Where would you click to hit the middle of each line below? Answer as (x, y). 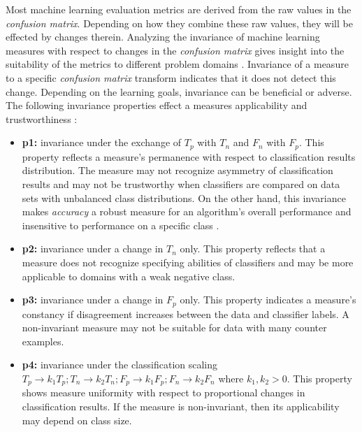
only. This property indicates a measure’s (268, 300)
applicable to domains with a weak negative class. (129, 276)
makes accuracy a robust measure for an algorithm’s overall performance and (187, 211)
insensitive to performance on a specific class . (121, 225)
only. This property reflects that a (253, 249)
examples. (43, 341)
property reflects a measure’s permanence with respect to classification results (189, 156)
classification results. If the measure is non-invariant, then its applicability (181, 406)
